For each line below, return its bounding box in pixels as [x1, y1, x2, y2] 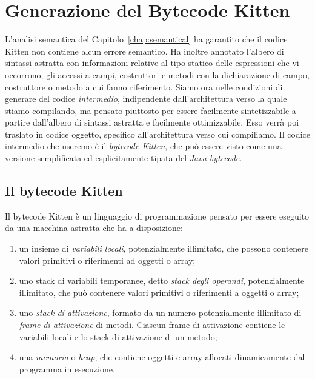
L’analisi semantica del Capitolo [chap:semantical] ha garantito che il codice [5, 33, 288, 45]
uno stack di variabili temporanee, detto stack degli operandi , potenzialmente [19, 274, 305, 287]
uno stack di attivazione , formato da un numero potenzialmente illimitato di [19, 306, 302, 319]
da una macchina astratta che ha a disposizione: [5, 221, 183, 234]
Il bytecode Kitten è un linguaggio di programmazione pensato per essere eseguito [5, 209, 310, 222]
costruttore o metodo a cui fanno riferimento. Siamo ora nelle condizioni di [5, 80, 283, 93]
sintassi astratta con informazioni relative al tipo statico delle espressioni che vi [5, 56, 299, 69]
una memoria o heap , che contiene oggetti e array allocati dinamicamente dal [19, 350, 305, 363]
